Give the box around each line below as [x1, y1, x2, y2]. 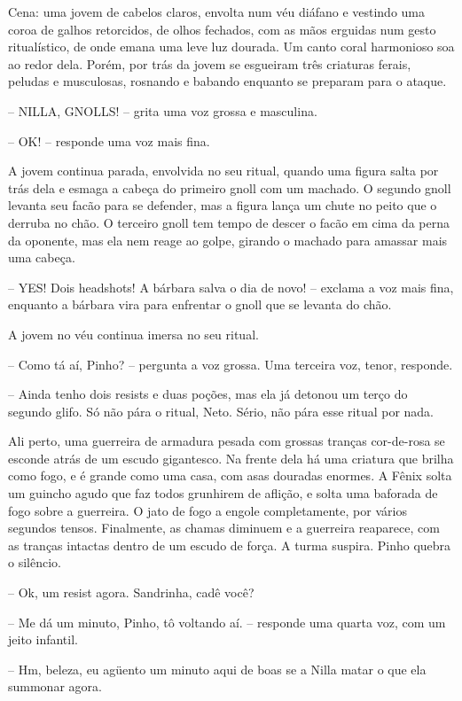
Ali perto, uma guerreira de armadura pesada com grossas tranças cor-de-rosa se [8, 432, 445, 450]
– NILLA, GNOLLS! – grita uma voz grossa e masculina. [8, 101, 317, 120]
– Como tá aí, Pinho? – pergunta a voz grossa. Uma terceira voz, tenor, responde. [8, 354, 453, 373]
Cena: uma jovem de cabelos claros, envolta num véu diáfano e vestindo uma [8, 3, 426, 20]
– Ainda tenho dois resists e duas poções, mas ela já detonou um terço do [8, 385, 408, 403]
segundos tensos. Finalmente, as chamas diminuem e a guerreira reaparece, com [8, 518, 440, 537]
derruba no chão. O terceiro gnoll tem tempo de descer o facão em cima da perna [8, 213, 450, 231]
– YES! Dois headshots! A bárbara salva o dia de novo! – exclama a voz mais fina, [8, 277, 454, 296]
